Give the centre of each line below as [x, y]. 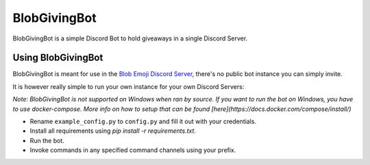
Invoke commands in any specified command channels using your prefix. [133, 150]
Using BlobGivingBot [58, 58]
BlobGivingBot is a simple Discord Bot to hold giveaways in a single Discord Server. [130, 38]
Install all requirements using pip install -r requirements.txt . [113, 131]
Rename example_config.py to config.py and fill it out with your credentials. [143, 122]
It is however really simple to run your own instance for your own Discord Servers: [128, 86]
